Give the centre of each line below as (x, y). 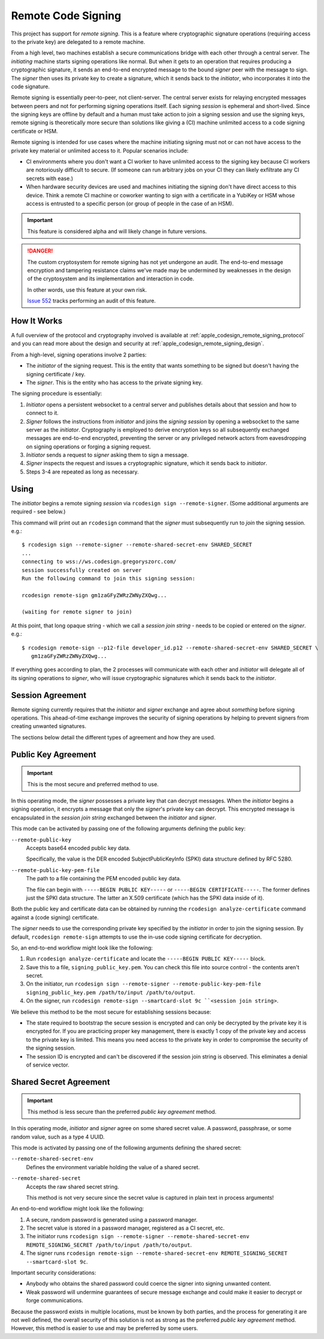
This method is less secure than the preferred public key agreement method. (122, 1112)
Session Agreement (49, 695)
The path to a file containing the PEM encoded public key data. (104, 879)
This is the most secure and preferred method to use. (93, 784)
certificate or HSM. (34, 131)
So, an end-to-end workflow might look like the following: (82, 948)
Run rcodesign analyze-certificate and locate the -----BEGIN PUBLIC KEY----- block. (146, 959)
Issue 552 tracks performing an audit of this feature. (91, 301)
